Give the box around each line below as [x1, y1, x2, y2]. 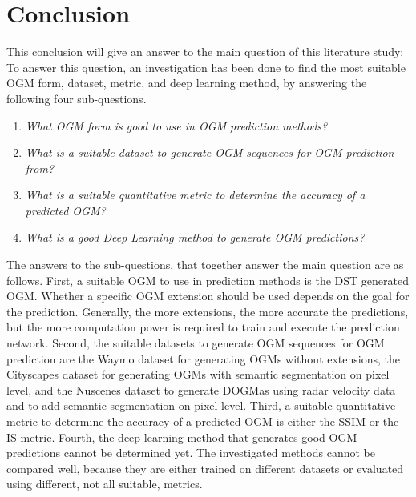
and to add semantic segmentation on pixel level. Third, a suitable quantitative [6, 397, 396, 414]
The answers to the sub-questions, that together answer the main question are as [6, 256, 404, 273]
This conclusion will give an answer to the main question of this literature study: [6, 43, 404, 60]
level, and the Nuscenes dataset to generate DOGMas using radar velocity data [6, 381, 396, 398]
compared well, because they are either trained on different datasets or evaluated [6, 459, 404, 476]
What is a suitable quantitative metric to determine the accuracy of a [25, 186, 366, 203]
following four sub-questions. [6, 90, 147, 106]
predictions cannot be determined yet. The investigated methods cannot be [6, 444, 375, 461]
